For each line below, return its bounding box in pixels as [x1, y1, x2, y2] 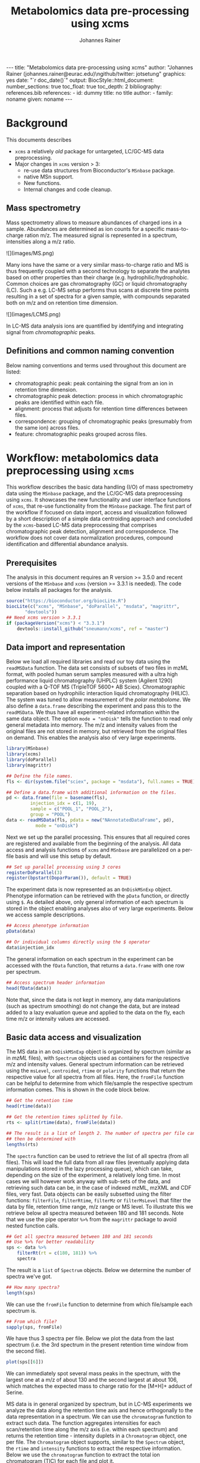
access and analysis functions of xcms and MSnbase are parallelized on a [6, 846, 181, 853]
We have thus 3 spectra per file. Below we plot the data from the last [6, 1335, 174, 1342]
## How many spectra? [6, 1284, 60, 1290]
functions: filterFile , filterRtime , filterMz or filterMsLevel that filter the [6, 1196, 192, 1203]
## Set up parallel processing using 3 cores [6, 864, 121, 870]
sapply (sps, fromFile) [6, 1324, 62, 1330]
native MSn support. [23, 173, 74, 180]
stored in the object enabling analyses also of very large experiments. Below [6, 905, 193, 912]
